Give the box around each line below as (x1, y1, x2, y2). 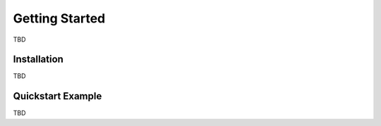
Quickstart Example (13, 90, 102, 102)
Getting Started (13, 11, 106, 26)
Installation (13, 53, 64, 65)
